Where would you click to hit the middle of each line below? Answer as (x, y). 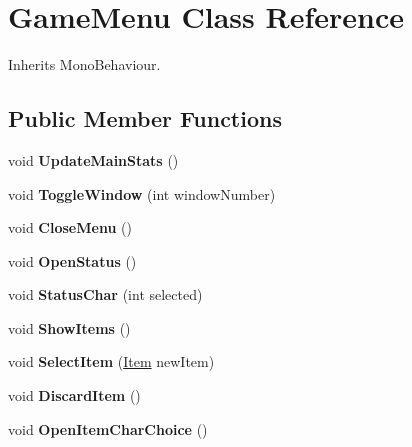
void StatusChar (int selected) (105, 294)
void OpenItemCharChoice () (108, 428)
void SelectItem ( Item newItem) (111, 361)
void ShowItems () (69, 327)
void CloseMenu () (70, 227)
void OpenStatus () (72, 260)
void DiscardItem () (74, 395)
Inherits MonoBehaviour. (84, 64)
